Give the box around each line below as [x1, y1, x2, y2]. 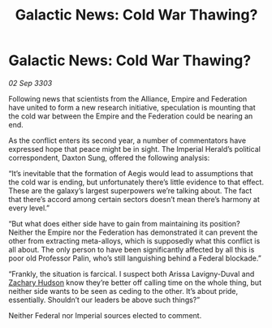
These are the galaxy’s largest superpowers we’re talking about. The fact [8, 185, 253, 196]
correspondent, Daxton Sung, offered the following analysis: [8, 153, 210, 162]
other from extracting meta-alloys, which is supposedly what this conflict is [8, 235, 261, 245]
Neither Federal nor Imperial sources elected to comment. [8, 310, 202, 320]
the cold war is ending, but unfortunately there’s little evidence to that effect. [8, 177, 264, 187]
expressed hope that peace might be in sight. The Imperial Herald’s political [8, 144, 261, 153]
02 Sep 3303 [8, 78, 53, 88]
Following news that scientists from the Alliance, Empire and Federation [8, 93, 248, 103]
